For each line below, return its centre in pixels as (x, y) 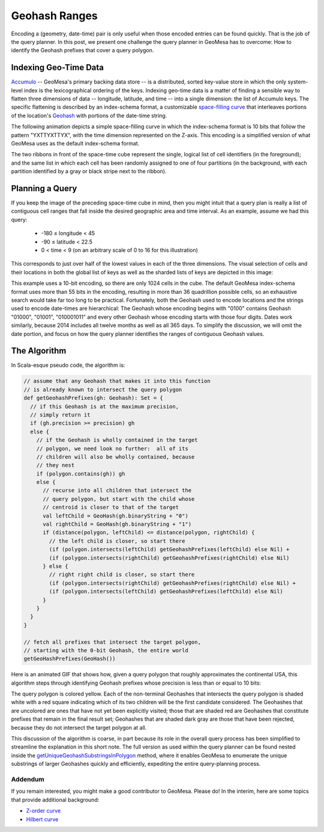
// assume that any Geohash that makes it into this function (117, 381)
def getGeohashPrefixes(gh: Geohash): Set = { (93, 398)
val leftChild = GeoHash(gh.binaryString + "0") (115, 516)
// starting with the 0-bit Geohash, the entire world (106, 650)
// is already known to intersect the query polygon (103, 390)
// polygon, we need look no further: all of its (112, 448)
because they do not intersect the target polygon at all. (79, 727)
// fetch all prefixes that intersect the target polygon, (112, 642)
